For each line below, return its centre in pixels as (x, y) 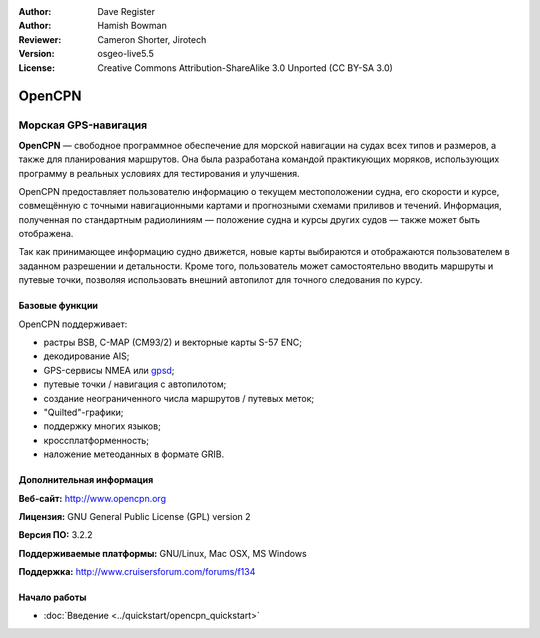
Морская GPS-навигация (83, 125)
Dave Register (126, 11)
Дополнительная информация (86, 480)
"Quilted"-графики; (83, 412)
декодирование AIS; (86, 356)
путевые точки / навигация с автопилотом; (135, 384)
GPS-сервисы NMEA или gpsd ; (109, 370)
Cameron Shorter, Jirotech (152, 39)
